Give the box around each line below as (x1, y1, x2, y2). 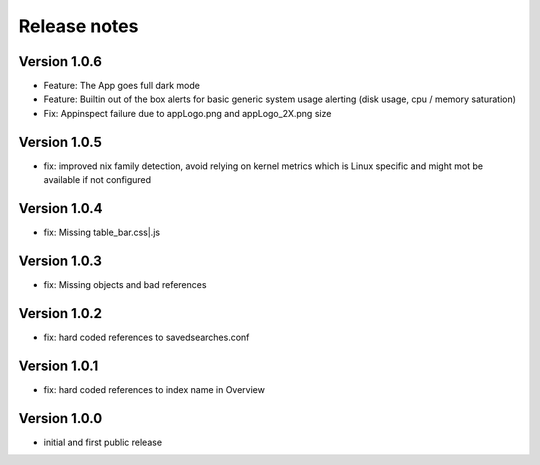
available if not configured (43, 174, 152, 186)
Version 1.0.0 (18, 410, 103, 427)
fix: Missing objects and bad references (43, 278, 207, 290)
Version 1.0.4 (18, 200, 104, 217)
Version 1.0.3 (18, 252, 102, 269)
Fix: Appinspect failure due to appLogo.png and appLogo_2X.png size (43, 107, 332, 119)
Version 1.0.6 (18, 53, 102, 70)
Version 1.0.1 (18, 357, 99, 374)
